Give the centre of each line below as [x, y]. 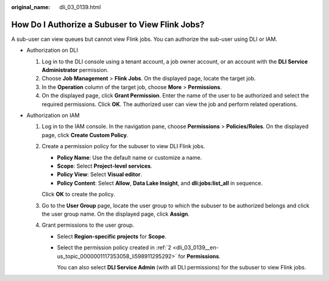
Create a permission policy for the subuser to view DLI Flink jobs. [123, 146]
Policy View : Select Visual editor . [100, 174]
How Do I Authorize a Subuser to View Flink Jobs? [108, 24]
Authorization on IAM [53, 115]
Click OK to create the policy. [78, 194]
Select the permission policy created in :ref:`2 [114, 247]
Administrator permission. [75, 70]
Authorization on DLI [52, 50]
